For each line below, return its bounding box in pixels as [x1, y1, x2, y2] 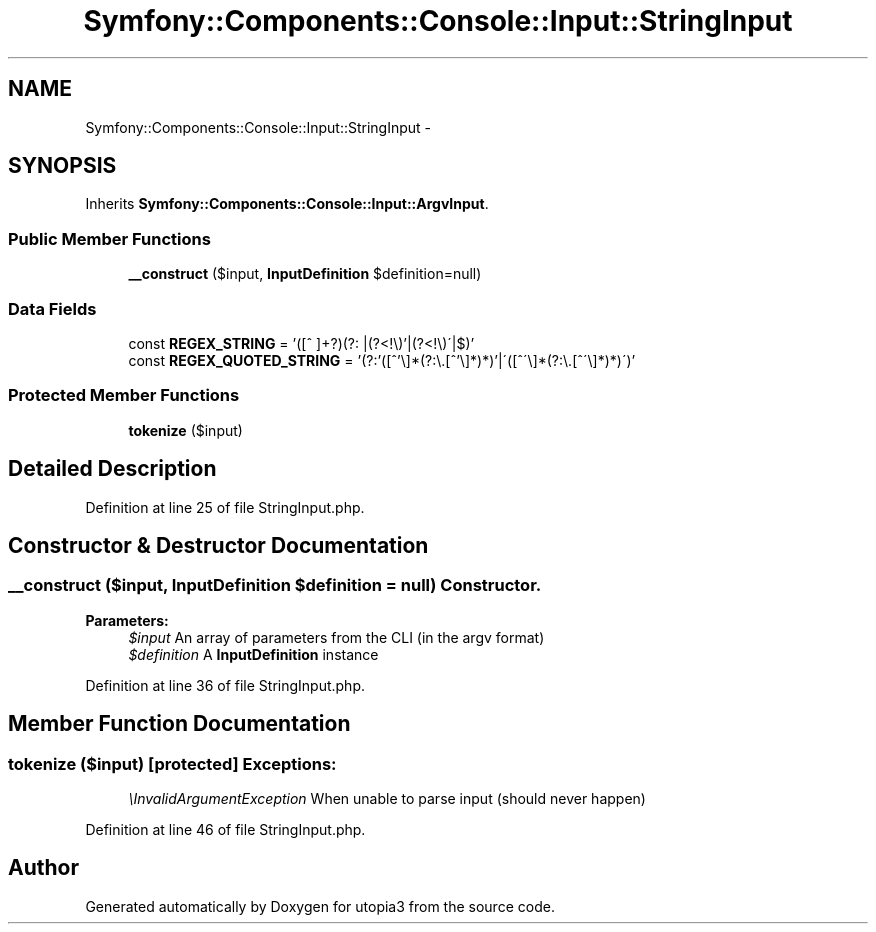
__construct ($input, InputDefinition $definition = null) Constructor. [8, 575, 542, 596]
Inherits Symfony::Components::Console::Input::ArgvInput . [85, 195, 489, 213]
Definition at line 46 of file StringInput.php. [85, 820, 366, 838]
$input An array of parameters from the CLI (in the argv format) [128, 628, 545, 646]
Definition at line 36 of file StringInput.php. [85, 676, 366, 694]
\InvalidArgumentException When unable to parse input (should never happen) [128, 789, 646, 807]
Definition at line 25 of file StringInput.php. [85, 498, 365, 516]
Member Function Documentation [8, 711, 351, 737]
